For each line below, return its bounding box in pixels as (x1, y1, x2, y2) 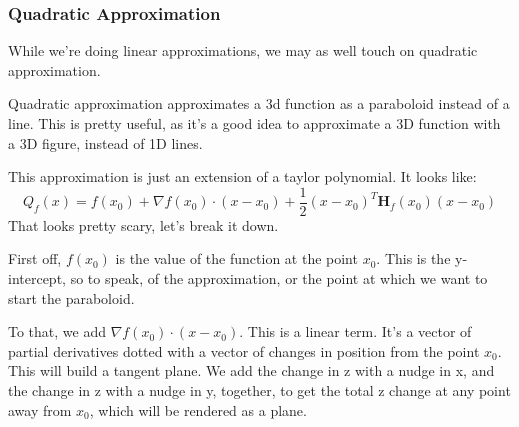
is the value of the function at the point (115, 248, 358, 269)
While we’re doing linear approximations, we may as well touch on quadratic (8, 40, 478, 61)
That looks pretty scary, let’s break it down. (8, 214, 279, 235)
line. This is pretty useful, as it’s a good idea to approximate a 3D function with (8, 113, 501, 133)
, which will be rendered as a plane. (89, 399, 307, 420)
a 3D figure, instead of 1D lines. (8, 132, 203, 153)
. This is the (376, 248, 451, 269)
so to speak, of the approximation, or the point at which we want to (70, 268, 488, 289)
